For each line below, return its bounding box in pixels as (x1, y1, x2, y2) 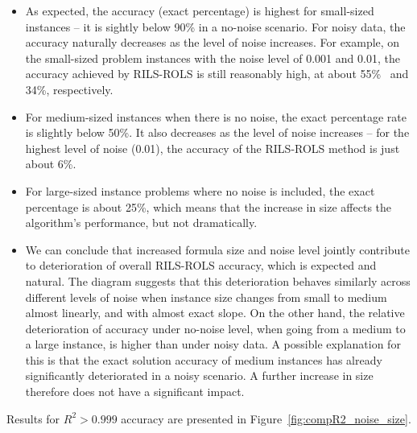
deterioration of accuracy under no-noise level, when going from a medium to (25, 320, 406, 336)
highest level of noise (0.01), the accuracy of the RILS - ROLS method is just (25, 139, 400, 156)
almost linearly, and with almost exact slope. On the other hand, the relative (25, 304, 405, 321)
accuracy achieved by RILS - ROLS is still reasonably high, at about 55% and (25, 65, 409, 82)
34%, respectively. (25, 80, 114, 97)
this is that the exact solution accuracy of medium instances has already (25, 351, 382, 368)
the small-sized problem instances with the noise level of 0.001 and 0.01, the (25, 49, 400, 66)
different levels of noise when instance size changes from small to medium (25, 288, 387, 305)
